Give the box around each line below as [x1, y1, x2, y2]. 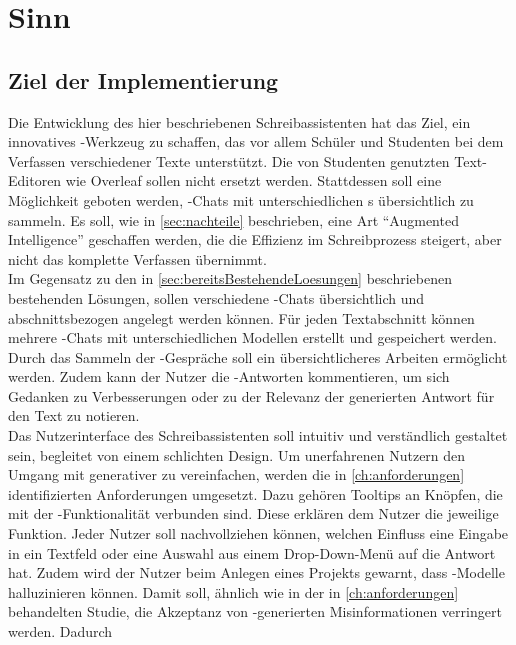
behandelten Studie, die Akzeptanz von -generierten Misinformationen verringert [8, 601, 502, 622]
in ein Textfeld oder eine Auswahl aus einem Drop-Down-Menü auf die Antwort [8, 542, 496, 563]
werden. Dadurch [8, 621, 113, 642]
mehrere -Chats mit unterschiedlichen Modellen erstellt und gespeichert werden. [8, 327, 497, 348]
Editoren [8, 170, 62, 191]
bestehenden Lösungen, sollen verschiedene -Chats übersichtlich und [8, 287, 425, 308]
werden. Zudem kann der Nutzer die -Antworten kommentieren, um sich [8, 366, 450, 387]
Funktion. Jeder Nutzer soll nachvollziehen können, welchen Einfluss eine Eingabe [8, 523, 509, 544]
